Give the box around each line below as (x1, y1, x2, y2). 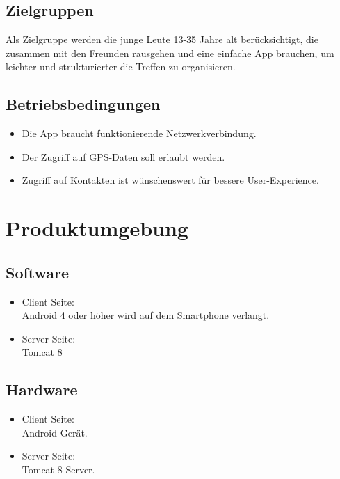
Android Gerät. (22, 425, 88, 439)
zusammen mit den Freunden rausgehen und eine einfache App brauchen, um (6, 45, 334, 60)
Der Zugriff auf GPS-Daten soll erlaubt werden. (22, 149, 225, 164)
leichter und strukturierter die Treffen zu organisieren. (6, 59, 236, 74)
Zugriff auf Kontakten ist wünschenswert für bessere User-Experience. (22, 173, 319, 187)
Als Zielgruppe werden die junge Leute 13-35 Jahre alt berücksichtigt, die (6, 32, 318, 47)
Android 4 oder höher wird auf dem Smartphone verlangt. (22, 308, 270, 322)
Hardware (6, 379, 78, 400)
